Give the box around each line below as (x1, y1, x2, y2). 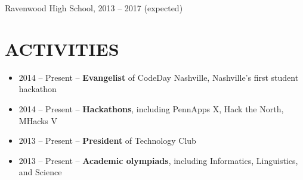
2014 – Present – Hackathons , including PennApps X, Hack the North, (18, 102, 284, 115)
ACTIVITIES (5, 36, 119, 61)
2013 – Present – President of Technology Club (18, 134, 196, 147)
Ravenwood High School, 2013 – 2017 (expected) (5, 2, 183, 14)
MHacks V (18, 114, 58, 127)
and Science (18, 166, 62, 178)
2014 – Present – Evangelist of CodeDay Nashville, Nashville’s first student (18, 71, 299, 83)
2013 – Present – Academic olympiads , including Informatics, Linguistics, (18, 154, 298, 166)
